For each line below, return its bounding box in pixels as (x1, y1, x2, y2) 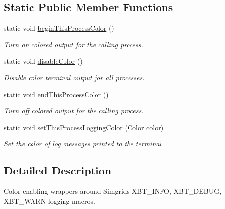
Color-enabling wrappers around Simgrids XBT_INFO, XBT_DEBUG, (4, 186, 222, 196)
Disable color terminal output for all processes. (4, 72, 145, 82)
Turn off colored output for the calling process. (4, 105, 144, 116)
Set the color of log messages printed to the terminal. (4, 139, 163, 149)
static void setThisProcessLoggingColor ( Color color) (4, 122, 164, 132)
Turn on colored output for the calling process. (4, 39, 143, 49)
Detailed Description (4, 163, 112, 178)
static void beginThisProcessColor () (4, 23, 114, 33)
